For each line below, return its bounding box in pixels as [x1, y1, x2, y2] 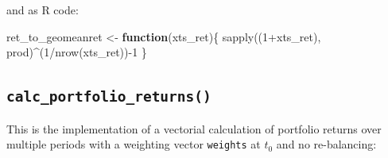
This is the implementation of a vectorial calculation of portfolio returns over [6, 120, 382, 137]
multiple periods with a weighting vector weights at [6, 136, 261, 152]
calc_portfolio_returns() [6, 88, 211, 106]
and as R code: [6, 2, 79, 17]
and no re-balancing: [276, 136, 377, 152]
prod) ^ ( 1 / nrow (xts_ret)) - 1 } [6, 44, 147, 60]
